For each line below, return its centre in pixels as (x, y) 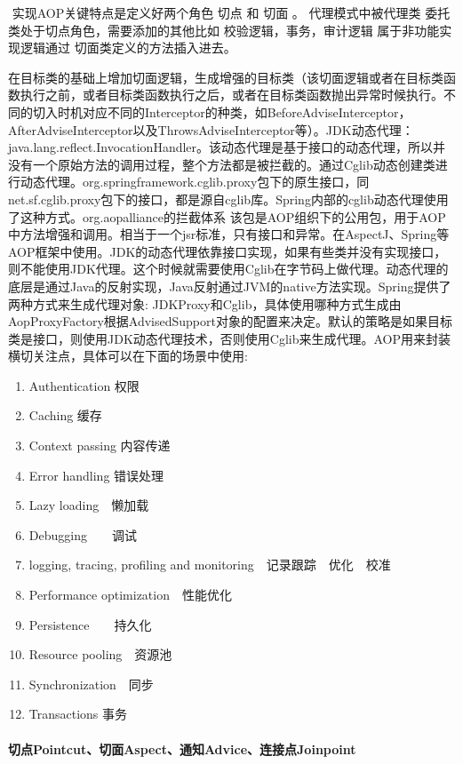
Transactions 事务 (78, 714)
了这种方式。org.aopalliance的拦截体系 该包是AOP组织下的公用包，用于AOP (227, 216)
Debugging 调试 (83, 534)
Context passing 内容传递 (100, 446)
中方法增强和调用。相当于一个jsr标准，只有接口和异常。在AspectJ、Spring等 (229, 234)
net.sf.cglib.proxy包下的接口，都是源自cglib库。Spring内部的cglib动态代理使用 (228, 199)
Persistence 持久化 (90, 624)
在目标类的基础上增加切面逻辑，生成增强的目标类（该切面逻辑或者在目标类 (226, 77)
